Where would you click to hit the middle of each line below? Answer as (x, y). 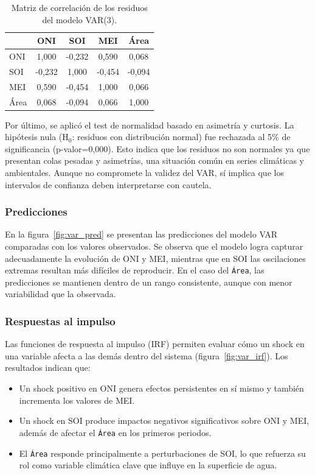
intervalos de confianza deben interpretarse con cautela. (108, 184)
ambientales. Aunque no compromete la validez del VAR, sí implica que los (144, 173)
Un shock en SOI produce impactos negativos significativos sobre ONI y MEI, (164, 420)
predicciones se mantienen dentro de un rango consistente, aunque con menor (149, 282)
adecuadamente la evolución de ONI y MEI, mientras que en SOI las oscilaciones (155, 258)
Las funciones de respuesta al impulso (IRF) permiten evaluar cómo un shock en (155, 344)
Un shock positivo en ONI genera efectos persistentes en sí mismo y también (161, 388)
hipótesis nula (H (37, 137)
